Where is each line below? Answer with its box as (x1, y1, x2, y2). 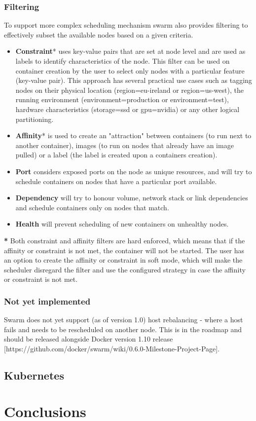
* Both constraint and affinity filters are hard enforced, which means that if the (4, 235, 245, 245)
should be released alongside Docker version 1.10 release (4, 334, 173, 344)
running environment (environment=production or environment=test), (15, 94, 229, 105)
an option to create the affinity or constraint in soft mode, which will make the (4, 255, 243, 265)
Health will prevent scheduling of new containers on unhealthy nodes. (15, 219, 229, 229)
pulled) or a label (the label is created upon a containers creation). (15, 150, 218, 160)
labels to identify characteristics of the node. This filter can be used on (15, 56, 230, 66)
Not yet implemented (4, 295, 91, 307)
